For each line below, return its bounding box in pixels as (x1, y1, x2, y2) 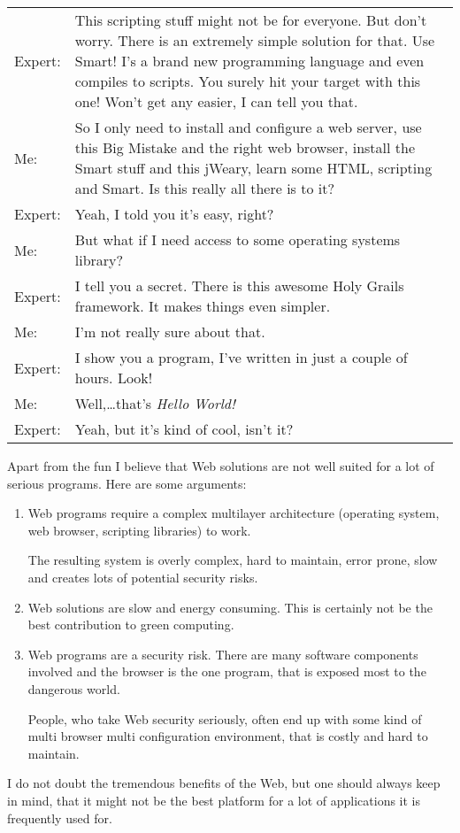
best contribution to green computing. (27, 615, 234, 634)
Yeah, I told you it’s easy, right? (74, 204, 274, 224)
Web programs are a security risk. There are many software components (27, 644, 418, 663)
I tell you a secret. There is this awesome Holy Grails (74, 275, 404, 296)
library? (74, 250, 124, 270)
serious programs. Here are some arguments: (7, 474, 247, 492)
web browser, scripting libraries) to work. (27, 521, 251, 539)
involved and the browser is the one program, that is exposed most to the (27, 662, 426, 681)
